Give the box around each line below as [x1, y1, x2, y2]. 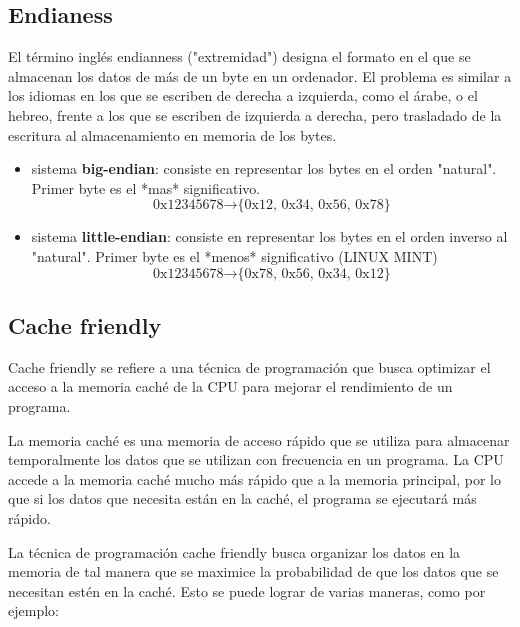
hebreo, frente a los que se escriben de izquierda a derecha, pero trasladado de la [8, 104, 502, 125]
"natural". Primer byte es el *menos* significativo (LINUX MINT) [31, 245, 438, 266]
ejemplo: [8, 600, 59, 621]
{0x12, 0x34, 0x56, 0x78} [237, 198, 391, 213]
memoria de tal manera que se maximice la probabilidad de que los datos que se [8, 561, 499, 582]
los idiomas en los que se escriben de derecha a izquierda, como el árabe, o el [8, 85, 478, 106]
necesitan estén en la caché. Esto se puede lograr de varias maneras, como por [8, 580, 486, 601]
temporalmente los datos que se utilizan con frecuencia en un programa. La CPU [8, 449, 504, 470]
